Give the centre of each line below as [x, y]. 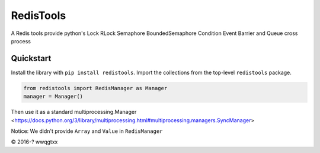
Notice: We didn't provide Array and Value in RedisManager [87, 131]
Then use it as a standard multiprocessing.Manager [74, 112]
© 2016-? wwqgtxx [34, 142]
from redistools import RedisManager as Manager [95, 88]
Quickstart [31, 58]
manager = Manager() [53, 97]
